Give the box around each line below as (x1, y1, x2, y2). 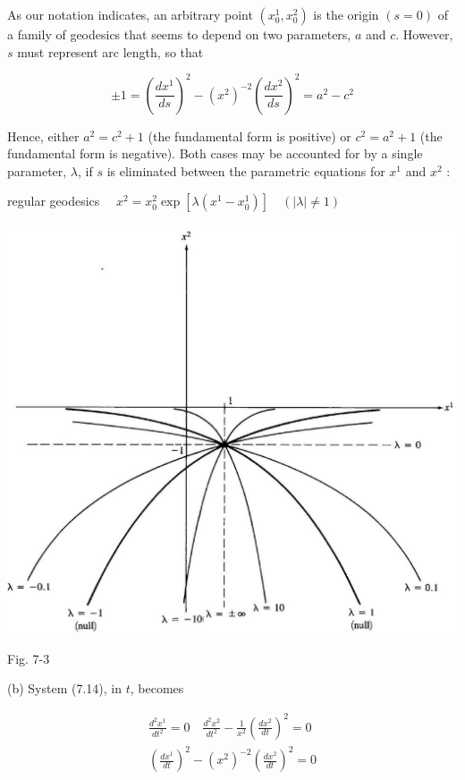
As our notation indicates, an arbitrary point (7, 5, 253, 23)
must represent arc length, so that (17, 42, 204, 61)
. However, (395, 25, 453, 43)
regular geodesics (7, 191, 100, 210)
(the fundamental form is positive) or (148, 126, 351, 145)
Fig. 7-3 (7, 649, 50, 667)
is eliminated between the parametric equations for (106, 161, 385, 180)
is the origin (313, 5, 379, 23)
